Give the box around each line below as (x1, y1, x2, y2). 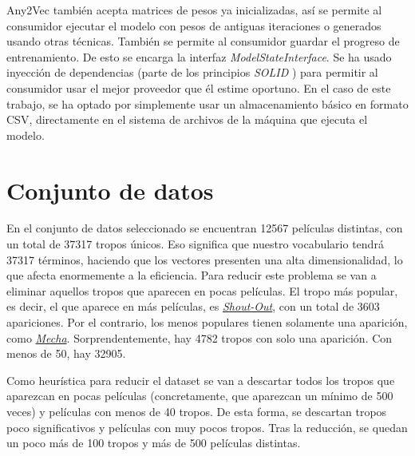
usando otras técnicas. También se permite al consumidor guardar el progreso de (6, 33, 400, 50)
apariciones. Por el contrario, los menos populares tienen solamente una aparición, (6, 314, 408, 331)
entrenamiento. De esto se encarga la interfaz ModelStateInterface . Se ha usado (6, 48, 392, 65)
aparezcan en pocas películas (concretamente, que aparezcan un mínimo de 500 (6, 387, 393, 404)
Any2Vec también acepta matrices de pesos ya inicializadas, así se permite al (6, 2, 382, 18)
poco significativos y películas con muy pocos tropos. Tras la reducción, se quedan (6, 418, 408, 435)
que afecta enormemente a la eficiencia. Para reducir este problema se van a (6, 267, 377, 284)
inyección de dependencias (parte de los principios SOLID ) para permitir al (6, 64, 378, 81)
